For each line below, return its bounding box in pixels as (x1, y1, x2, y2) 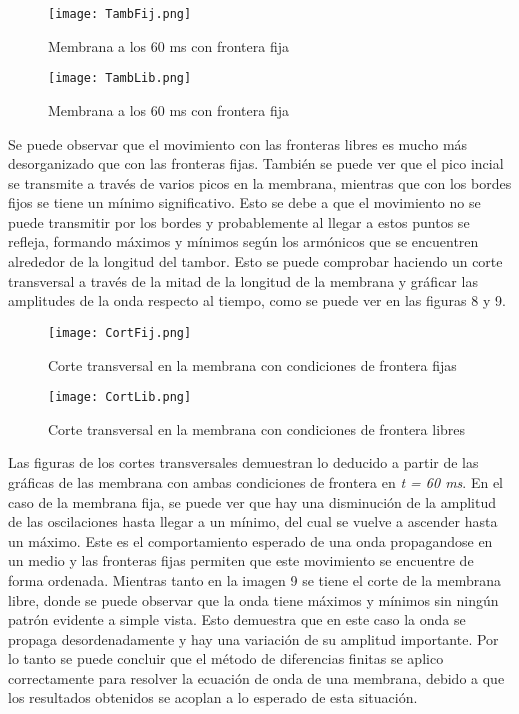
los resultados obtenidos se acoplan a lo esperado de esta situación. (8, 687, 418, 708)
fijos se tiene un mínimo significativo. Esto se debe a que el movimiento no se (8, 192, 481, 213)
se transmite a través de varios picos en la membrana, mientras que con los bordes (8, 172, 512, 193)
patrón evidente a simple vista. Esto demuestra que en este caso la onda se (8, 609, 466, 630)
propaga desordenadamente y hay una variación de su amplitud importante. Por (8, 628, 499, 649)
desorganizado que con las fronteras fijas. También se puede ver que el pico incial (8, 153, 504, 174)
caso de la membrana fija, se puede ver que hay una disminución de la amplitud (8, 491, 496, 512)
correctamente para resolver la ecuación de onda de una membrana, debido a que (8, 667, 505, 688)
